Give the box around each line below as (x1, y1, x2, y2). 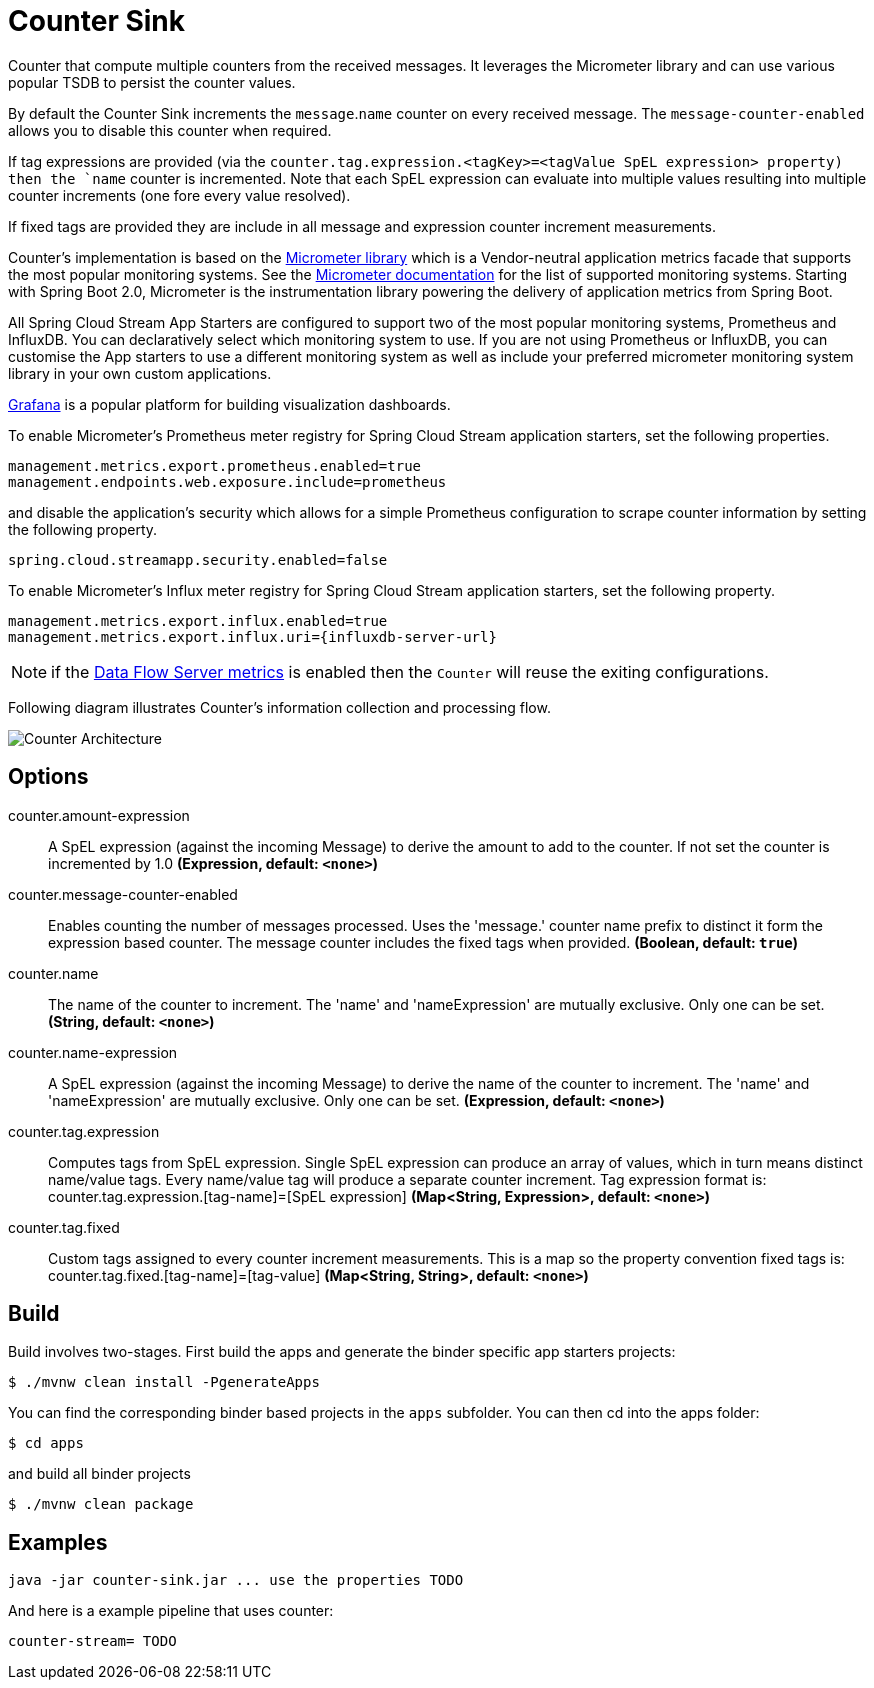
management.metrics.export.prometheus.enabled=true (8, 457, 422, 474)
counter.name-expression (8, 1043, 178, 1061)
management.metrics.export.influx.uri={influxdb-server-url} (8, 628, 497, 645)
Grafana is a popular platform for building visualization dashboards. (8, 395, 451, 413)
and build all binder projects (8, 1465, 191, 1483)
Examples (8, 1529, 108, 1555)
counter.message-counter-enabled (8, 885, 238, 903)
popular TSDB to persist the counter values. (8, 73, 296, 91)
